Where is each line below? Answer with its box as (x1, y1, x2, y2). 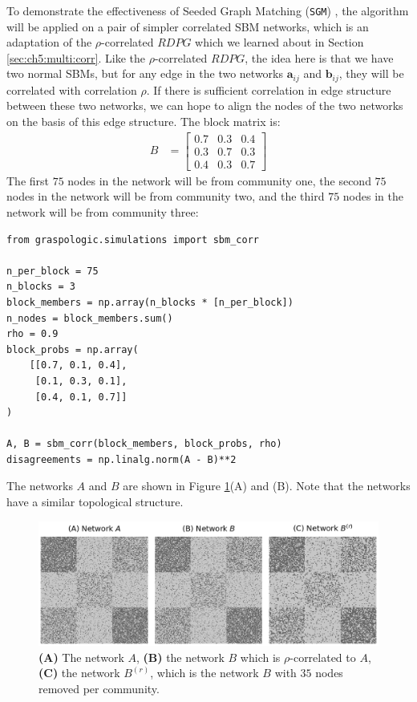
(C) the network (38, 664, 120, 681)
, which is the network (150, 664, 259, 681)
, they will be (338, 65, 404, 82)
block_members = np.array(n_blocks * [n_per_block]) (6, 296, 294, 308)
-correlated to (289, 648, 356, 665)
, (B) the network (136, 648, 225, 665)
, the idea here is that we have (245, 49, 394, 66)
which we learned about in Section (195, 34, 364, 51)
